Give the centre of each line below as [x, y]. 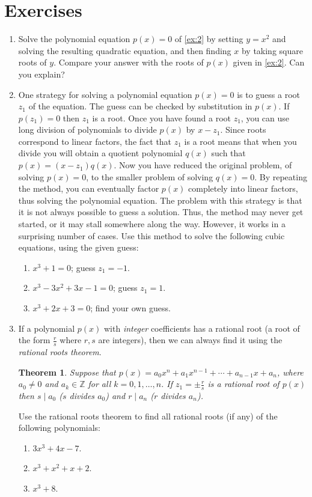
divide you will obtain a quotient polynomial [100, 153]
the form [34, 340]
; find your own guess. [130, 308]
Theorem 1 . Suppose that [67, 372]
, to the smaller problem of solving [150, 176]
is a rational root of [243, 384]
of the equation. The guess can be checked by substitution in [140, 106]
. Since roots [243, 130]
